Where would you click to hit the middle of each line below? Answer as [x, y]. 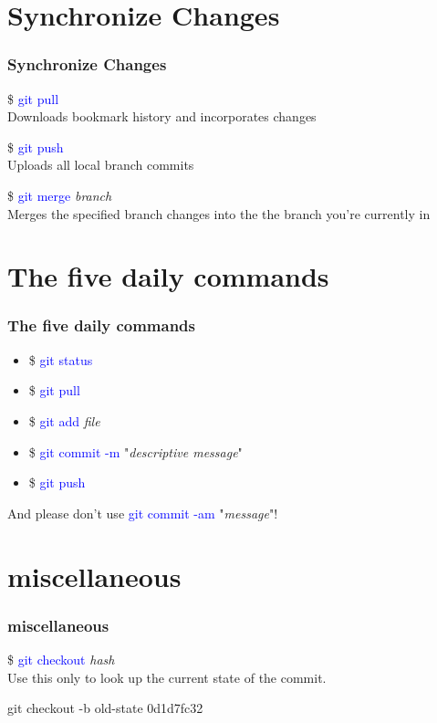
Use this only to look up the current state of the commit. [167, 677]
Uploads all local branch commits [101, 165]
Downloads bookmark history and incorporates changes [162, 116]
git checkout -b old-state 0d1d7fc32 [105, 708]
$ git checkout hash [61, 659]
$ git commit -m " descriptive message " [135, 451]
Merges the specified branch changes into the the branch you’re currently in [219, 213]
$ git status [61, 359]
